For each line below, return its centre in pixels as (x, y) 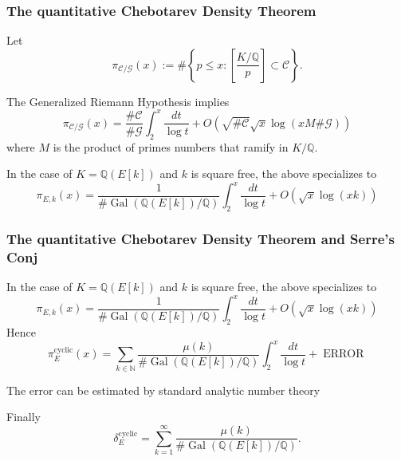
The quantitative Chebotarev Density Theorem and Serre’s (200, 239)
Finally (24, 417)
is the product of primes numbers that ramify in (171, 146)
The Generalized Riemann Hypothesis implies (118, 101)
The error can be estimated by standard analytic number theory (163, 390)
